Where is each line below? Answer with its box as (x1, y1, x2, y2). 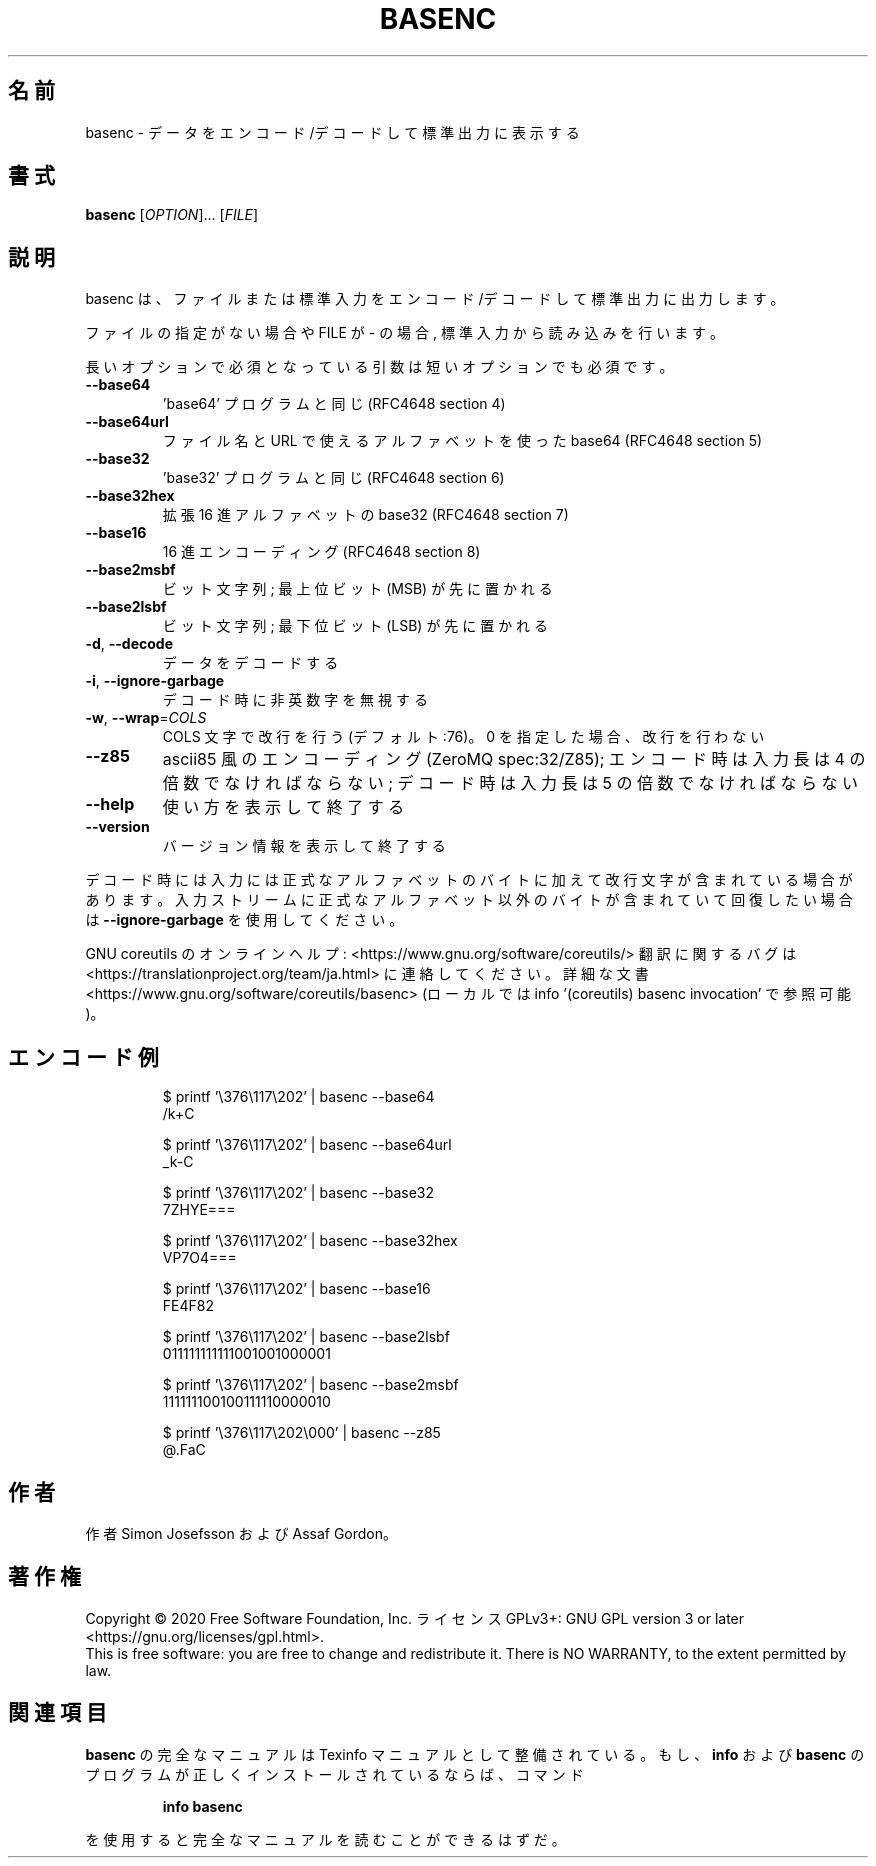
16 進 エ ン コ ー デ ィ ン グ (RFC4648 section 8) (162, 543, 481, 561)
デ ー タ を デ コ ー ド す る (162, 654, 339, 672)
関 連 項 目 (8, 1700, 107, 1726)
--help (85, 794, 135, 815)
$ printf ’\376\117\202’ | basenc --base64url (162, 1136, 452, 1154)
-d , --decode (85, 635, 174, 653)
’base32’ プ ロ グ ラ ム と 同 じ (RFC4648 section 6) (162, 469, 505, 487)
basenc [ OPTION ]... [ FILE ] (85, 206, 259, 224)
